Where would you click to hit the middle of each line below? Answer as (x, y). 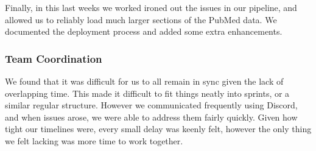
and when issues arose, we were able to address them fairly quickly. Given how (151, 117)
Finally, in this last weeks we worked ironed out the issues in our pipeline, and (151, 7)
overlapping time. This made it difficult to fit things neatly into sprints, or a (147, 93)
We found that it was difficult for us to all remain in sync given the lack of (144, 81)
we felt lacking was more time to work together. (94, 140)
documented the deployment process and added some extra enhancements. (144, 31)
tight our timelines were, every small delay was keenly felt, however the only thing (158, 129)
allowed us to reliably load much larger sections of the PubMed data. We (141, 19)
